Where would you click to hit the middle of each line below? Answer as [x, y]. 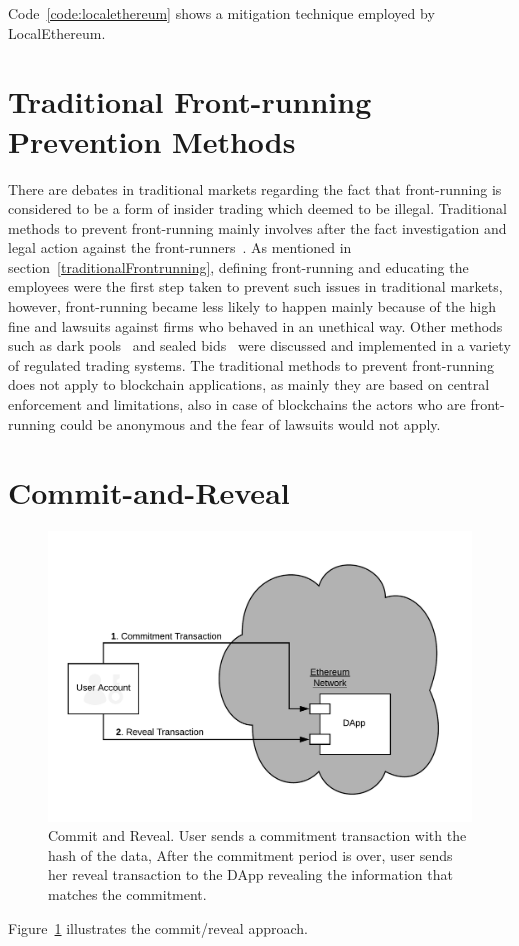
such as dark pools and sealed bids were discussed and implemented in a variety [259, 345]
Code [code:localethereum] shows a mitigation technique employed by [221, 13]
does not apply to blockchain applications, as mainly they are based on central [249, 384]
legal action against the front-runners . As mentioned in [180, 247]
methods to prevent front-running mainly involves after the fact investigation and [257, 227]
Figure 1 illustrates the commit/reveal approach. [158, 927]
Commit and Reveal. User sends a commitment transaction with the [257, 835]
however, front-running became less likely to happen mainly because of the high [252, 306]
